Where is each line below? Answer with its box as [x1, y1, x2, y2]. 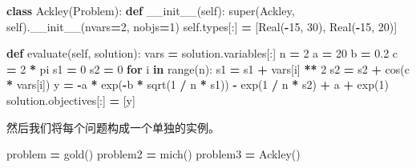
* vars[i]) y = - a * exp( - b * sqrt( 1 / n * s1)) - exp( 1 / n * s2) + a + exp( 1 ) [6, 76, 389, 93]
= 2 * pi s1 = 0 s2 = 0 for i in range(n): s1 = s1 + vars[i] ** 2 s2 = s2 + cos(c [6, 60, 410, 77]
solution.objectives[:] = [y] [6, 91, 135, 108]
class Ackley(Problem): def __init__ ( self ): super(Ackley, [6, 2, 295, 18]
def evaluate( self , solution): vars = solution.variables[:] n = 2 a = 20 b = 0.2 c [6, 45, 398, 62]
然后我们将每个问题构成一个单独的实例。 [6, 118, 220, 135]
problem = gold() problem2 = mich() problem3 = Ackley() [6, 146, 301, 162]
